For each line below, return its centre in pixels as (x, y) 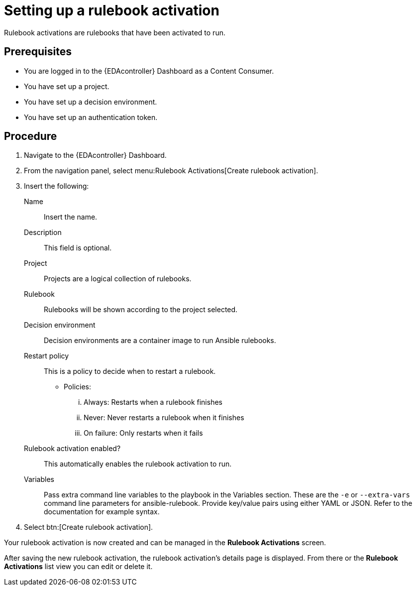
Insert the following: (56, 186)
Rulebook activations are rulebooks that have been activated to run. (115, 32)
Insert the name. (71, 217)
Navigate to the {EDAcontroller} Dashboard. (95, 155)
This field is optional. (78, 248)
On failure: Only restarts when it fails (143, 433)
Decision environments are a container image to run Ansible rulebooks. (160, 341)
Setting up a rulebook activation (112, 10)
